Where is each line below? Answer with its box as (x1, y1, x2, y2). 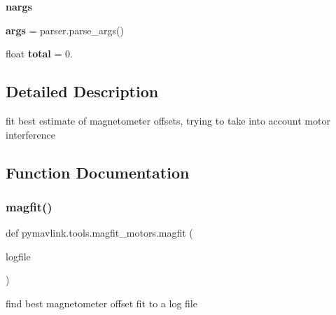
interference (6, 127, 55, 141)
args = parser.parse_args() (6, 22, 124, 37)
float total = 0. (6, 46, 73, 61)
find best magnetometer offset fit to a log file (6, 295, 197, 310)
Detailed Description (6, 80, 159, 102)
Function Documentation (6, 161, 190, 183)
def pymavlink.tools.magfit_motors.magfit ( (6, 225, 193, 240)
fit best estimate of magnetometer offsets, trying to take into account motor (6, 113, 330, 127)
